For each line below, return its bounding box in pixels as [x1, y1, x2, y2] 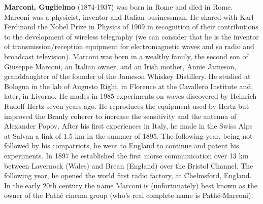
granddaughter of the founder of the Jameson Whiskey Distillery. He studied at [4, 71, 251, 81]
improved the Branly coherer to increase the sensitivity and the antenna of [4, 110, 237, 121]
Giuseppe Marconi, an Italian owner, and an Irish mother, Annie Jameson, [4, 61, 237, 71]
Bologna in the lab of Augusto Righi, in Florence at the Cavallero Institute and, [4, 80, 253, 91]
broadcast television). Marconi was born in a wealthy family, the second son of [4, 51, 248, 61]
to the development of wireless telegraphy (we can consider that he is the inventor [4, 31, 259, 42]
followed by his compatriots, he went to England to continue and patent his [4, 140, 239, 151]
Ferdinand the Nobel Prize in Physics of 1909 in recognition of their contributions [4, 21, 258, 32]
